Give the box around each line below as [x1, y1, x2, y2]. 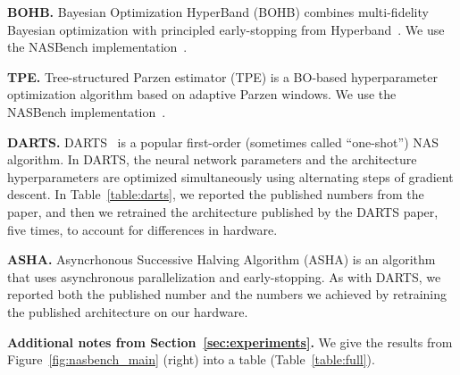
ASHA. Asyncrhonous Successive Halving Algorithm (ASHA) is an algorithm [7, 250, 436, 269]
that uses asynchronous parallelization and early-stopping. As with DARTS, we [7, 267, 441, 286]
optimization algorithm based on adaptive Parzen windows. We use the [7, 85, 397, 104]
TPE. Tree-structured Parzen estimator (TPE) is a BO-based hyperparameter [7, 67, 438, 86]
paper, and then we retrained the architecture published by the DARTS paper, [7, 202, 439, 221]
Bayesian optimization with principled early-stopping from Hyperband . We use [7, 20, 445, 38]
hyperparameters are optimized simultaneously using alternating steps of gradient [7, 167, 454, 186]
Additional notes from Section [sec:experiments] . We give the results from [7, 332, 453, 351]
